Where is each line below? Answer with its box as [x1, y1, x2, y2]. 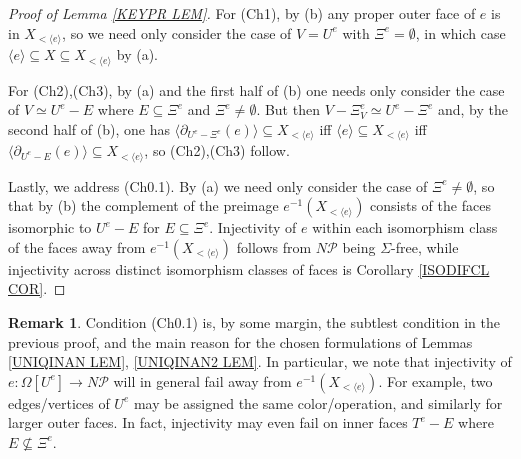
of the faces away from [8, 236, 146, 257]
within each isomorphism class [312, 217, 498, 238]
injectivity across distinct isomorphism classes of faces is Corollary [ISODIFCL [8, 258, 490, 279]
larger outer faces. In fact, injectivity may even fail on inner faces [8, 412, 408, 433]
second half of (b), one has [8, 118, 170, 139]
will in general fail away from [113, 370, 292, 391]
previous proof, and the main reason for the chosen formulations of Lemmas [8, 331, 473, 352]
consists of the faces [370, 195, 491, 216]
